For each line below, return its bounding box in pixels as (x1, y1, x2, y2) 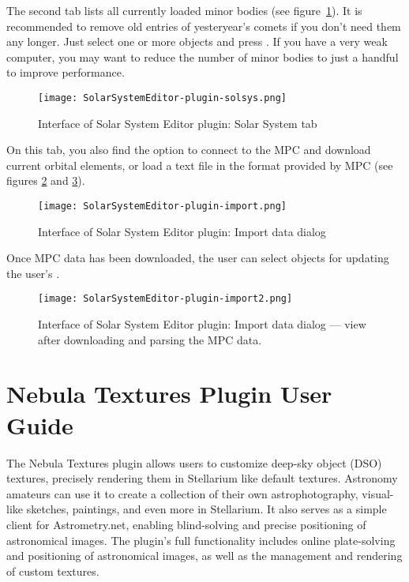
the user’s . (6, 265, 60, 281)
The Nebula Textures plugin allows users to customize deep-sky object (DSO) (6, 454, 382, 471)
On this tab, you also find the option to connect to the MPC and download (6, 141, 371, 158)
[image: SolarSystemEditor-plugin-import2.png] (38, 293, 293, 305)
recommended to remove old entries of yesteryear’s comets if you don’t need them (6, 17, 401, 34)
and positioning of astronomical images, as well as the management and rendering (6, 547, 403, 564)
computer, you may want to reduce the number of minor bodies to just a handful (6, 48, 399, 65)
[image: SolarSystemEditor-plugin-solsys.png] (38, 92, 287, 103)
